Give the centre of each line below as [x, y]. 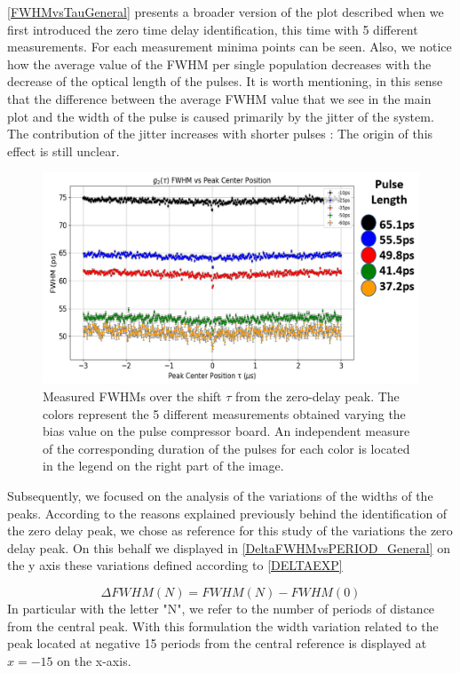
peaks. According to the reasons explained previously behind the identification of [227, 513]
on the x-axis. [94, 660]
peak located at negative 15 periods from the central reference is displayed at [217, 643]
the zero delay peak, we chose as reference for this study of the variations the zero [230, 530]
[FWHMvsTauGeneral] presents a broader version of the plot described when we [226, 12]
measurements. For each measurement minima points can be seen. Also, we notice [230, 47]
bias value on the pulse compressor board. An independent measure [226, 431]
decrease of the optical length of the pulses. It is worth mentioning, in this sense [225, 81]
